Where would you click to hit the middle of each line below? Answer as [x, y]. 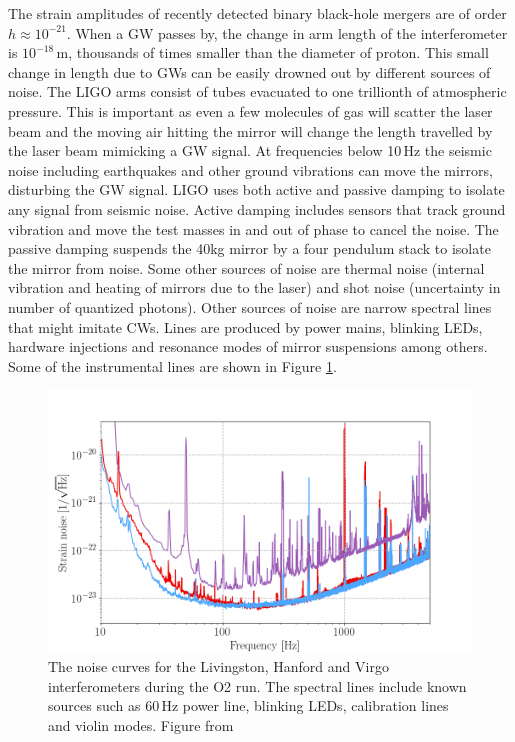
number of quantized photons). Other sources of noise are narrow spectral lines [250, 306]
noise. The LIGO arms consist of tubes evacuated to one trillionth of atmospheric [257, 91]
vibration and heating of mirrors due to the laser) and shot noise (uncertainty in [254, 287]
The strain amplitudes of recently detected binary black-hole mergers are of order [257, 13]
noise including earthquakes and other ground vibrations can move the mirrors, [250, 169]
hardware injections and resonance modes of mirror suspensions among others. [248, 346]
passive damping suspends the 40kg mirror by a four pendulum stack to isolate [249, 248]
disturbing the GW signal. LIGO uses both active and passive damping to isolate [256, 189]
